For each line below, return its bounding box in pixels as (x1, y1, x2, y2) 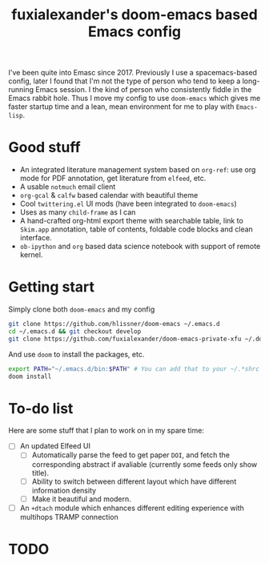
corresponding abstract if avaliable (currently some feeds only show (31, 459, 258, 469)
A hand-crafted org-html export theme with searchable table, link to (19, 216, 244, 226)
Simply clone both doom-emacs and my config (8, 304, 155, 314)
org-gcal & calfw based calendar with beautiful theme (19, 191, 199, 200)
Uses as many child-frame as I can (19, 207, 136, 217)
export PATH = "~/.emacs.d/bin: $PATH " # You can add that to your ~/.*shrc (8, 364, 260, 373)
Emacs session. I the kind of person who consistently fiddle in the (35, 85, 252, 95)
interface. (19, 233, 52, 243)
